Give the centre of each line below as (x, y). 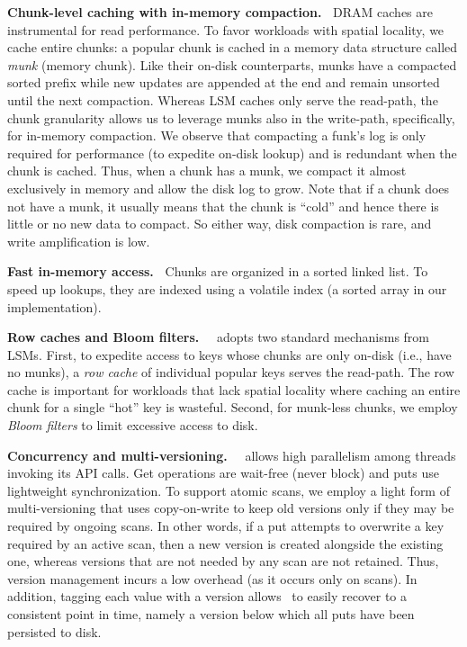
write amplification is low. (79, 241)
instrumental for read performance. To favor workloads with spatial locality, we (226, 29)
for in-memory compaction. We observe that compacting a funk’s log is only (217, 135)
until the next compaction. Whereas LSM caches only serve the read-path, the (223, 99)
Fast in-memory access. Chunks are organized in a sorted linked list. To (218, 271)
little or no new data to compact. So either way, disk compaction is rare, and (220, 224)
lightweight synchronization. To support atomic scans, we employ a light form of (229, 490)
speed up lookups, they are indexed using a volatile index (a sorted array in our (227, 288)
